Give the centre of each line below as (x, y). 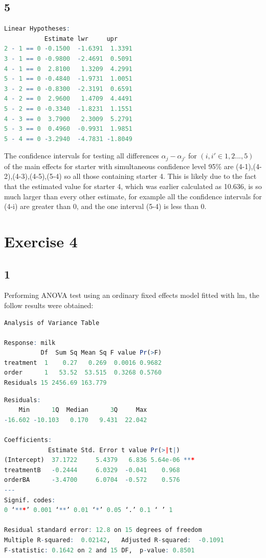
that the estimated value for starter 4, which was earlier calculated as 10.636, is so (133, 186)
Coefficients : (28, 440)
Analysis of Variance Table (52, 323)
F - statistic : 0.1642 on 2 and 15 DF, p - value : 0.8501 (99, 550)
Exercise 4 (41, 241)
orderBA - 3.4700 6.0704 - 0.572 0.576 (92, 480)
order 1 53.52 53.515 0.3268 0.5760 (83, 373)
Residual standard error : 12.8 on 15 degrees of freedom (103, 530)
